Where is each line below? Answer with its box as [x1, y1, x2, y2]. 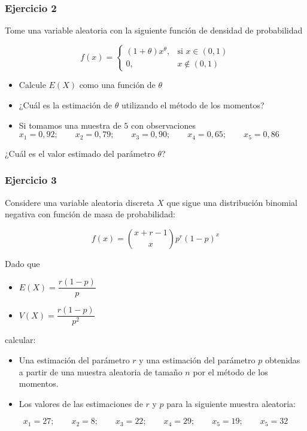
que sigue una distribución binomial [166, 196, 297, 208]
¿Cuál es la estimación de [19, 99, 113, 111]
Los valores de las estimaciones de [19, 397, 143, 409]
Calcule [19, 78, 46, 91]
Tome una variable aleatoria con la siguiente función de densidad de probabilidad [5, 24, 303, 37]
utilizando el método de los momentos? [121, 99, 265, 111]
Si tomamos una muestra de [19, 119, 121, 131]
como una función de [79, 78, 156, 91]
